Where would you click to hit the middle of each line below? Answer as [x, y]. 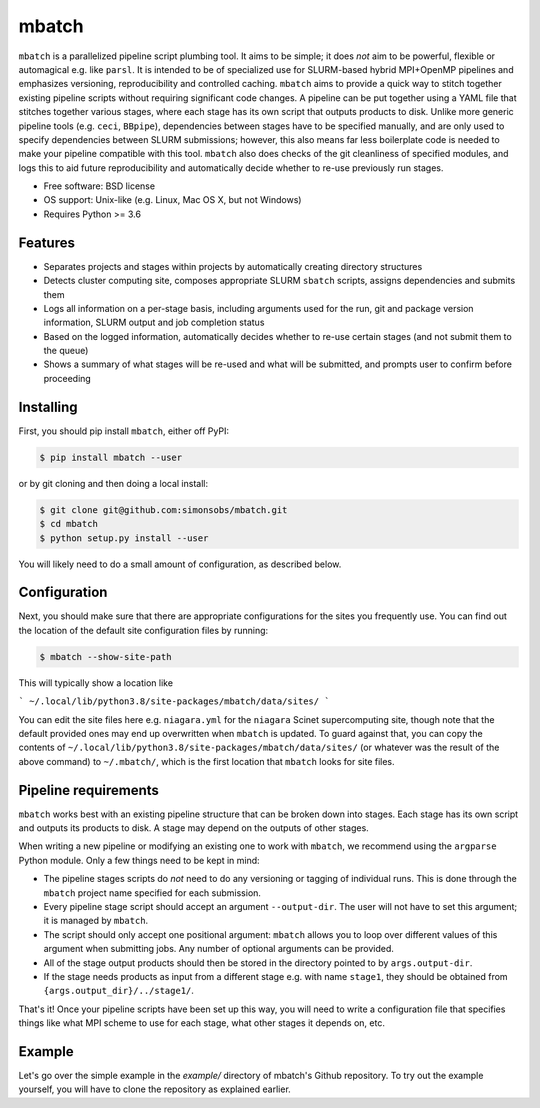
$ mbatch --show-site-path [105, 656]
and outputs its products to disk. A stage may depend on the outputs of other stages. [193, 828]
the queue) [66, 351]
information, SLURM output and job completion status [154, 322]
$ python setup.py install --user [124, 538]
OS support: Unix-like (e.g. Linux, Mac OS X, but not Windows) [172, 200]
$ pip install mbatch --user [111, 457]
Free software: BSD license [99, 186]
